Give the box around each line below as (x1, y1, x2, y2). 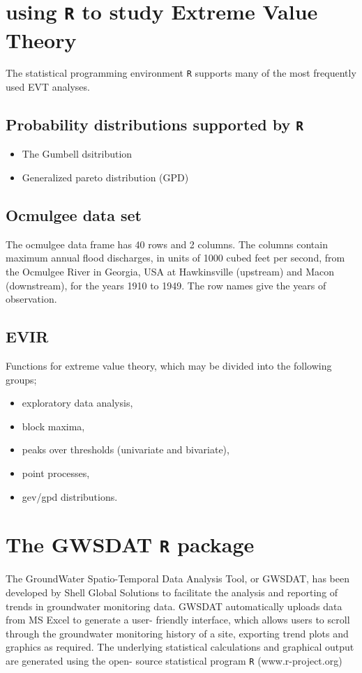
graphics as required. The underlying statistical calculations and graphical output (6, 640, 354, 654)
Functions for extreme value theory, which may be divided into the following (6, 358, 332, 373)
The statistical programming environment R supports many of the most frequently (6, 66, 356, 80)
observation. (6, 292, 57, 306)
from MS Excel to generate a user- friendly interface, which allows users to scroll (6, 612, 350, 627)
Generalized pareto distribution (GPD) (22, 170, 189, 185)
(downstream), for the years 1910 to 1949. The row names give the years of (6, 278, 326, 292)
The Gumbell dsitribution (22, 146, 133, 161)
